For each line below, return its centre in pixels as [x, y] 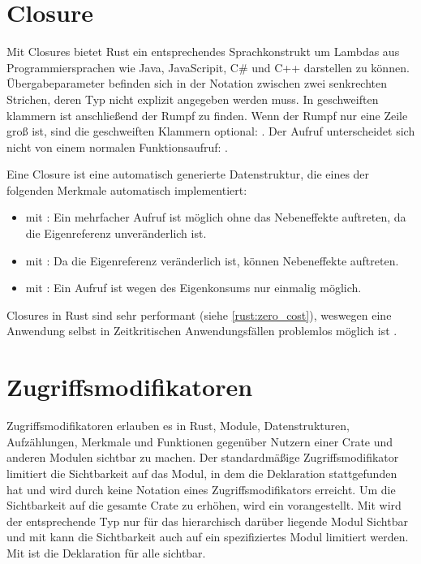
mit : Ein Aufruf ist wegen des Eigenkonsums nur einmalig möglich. [193, 288]
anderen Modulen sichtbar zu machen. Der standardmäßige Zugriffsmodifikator [203, 457]
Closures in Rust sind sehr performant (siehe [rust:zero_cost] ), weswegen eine [199, 314]
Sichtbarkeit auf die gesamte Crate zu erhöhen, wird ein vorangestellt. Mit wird [204, 505]
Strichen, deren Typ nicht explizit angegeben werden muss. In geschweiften [193, 99]
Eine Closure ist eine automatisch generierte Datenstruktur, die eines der [188, 174]
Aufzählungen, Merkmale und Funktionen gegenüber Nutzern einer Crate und [200, 441]
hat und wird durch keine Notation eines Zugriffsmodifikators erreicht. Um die [201, 489]
